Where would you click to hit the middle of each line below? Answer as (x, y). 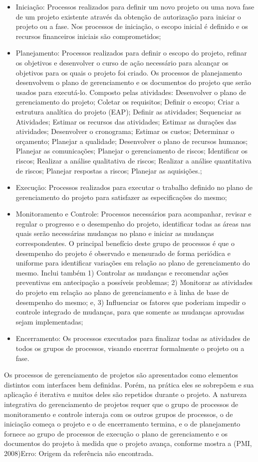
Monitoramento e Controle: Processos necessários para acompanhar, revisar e (133, 214)
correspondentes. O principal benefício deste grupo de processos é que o (125, 243)
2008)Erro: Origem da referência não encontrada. (79, 453)
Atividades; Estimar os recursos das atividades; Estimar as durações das (126, 121)
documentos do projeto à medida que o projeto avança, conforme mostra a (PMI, (128, 443)
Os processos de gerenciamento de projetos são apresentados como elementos (121, 375)
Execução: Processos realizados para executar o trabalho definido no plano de (134, 187)
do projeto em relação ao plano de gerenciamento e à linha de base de (122, 292)
